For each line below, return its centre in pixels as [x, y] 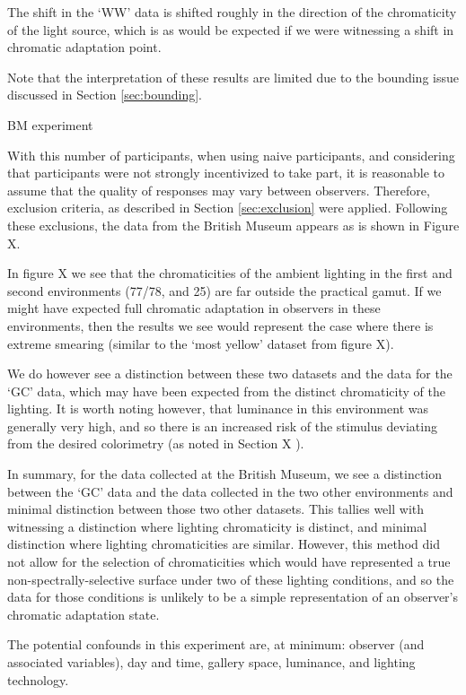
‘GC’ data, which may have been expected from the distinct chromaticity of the [226, 391]
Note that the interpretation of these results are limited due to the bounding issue [233, 77]
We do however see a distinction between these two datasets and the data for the [230, 374]
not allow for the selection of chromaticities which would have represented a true [229, 562]
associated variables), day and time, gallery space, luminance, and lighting [211, 662]
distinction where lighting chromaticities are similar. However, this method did [224, 544]
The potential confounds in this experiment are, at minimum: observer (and [216, 644]
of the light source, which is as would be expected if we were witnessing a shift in [231, 29]
